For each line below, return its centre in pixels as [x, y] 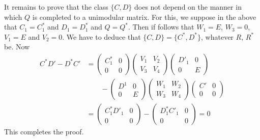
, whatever [217, 36]
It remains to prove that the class [56, 7]
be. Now [17, 47]
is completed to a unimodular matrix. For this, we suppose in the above [144, 17]
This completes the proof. [44, 132]
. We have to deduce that [102, 36]
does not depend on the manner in [188, 7]
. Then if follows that [161, 27]
